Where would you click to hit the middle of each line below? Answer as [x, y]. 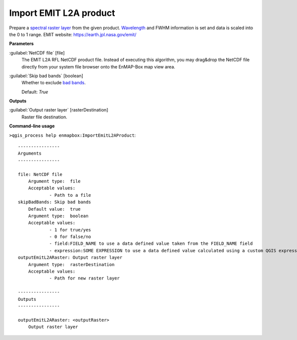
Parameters [22, 44]
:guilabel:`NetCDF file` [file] [37, 53]
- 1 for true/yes [70, 230]
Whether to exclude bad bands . [54, 83]
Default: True [35, 92]
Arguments [30, 153]
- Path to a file [70, 195]
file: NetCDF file [40, 174]
